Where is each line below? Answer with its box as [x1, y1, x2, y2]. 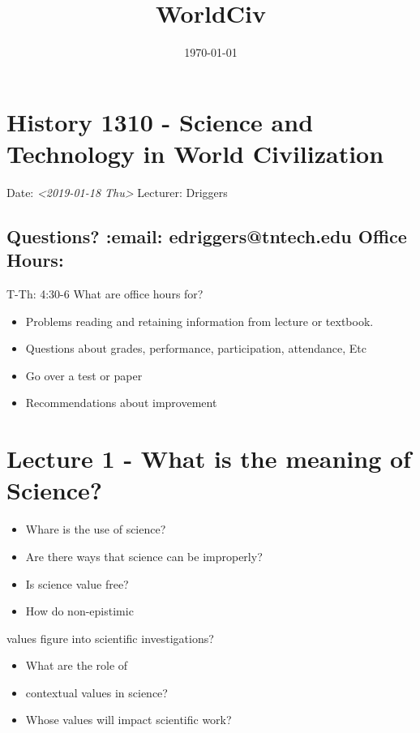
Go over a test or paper [25, 366, 143, 384]
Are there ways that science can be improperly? [25, 547, 263, 564]
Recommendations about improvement [25, 394, 217, 411]
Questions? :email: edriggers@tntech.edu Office [6, 223, 407, 248]
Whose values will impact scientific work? [25, 711, 232, 728]
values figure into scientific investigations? [6, 629, 214, 646]
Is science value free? [25, 575, 129, 592]
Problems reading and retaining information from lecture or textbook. [25, 312, 374, 329]
